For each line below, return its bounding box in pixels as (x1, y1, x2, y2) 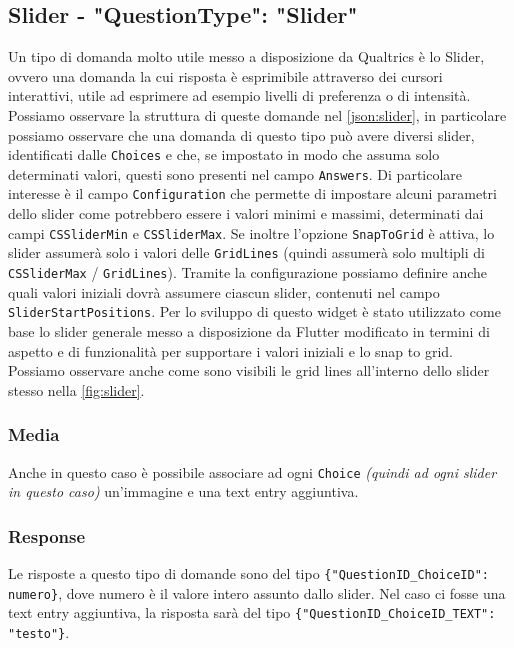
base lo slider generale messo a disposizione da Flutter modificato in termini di (8, 320, 490, 341)
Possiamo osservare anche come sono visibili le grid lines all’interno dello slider (8, 360, 490, 381)
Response (8, 523, 86, 548)
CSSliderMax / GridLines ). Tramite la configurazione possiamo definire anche (8, 262, 488, 283)
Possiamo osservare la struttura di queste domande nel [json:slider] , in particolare (8, 104, 507, 125)
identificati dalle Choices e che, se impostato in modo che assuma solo (8, 144, 440, 165)
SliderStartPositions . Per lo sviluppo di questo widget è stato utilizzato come (8, 301, 501, 322)
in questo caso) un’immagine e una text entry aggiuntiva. (8, 481, 359, 502)
